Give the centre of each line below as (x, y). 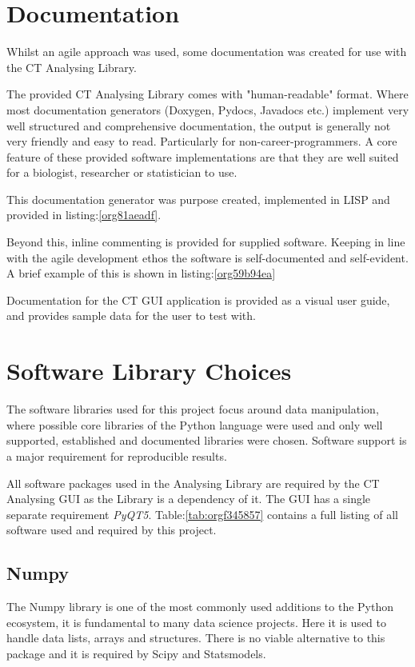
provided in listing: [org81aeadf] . (84, 215)
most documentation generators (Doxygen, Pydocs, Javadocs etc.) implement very (208, 109)
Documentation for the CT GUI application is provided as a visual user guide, (198, 300)
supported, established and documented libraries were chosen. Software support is (207, 440)
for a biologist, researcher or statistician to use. (122, 172)
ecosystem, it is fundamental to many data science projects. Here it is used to (196, 622)
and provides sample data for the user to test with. (131, 316)
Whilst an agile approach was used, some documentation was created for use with (207, 52)
